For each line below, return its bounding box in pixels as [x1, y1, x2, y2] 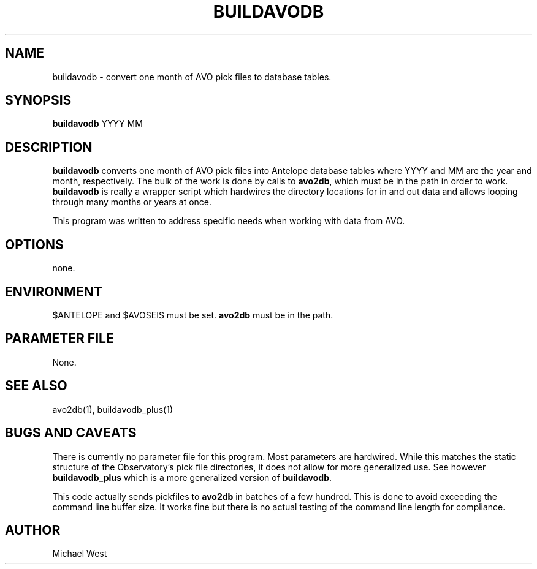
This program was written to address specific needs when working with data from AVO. [52, 216, 405, 227]
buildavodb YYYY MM [52, 118, 143, 129]
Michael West [52, 548, 107, 559]
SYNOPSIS [5, 92, 72, 108]
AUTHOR [5, 522, 61, 538]
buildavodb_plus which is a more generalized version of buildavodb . [52, 472, 332, 483]
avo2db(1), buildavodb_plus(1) [52, 404, 173, 415]
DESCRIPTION [5, 139, 93, 155]
